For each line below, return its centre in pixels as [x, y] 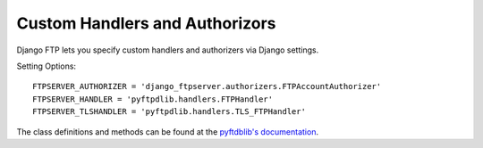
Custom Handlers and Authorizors [146, 23]
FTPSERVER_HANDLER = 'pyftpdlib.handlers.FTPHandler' [153, 99]
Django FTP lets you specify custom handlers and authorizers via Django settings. [168, 50]
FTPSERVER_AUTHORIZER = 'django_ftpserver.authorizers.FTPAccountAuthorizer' [207, 86]
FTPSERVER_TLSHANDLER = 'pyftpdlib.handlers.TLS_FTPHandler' [169, 112]
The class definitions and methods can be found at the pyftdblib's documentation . [168, 132]
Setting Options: [46, 66]
